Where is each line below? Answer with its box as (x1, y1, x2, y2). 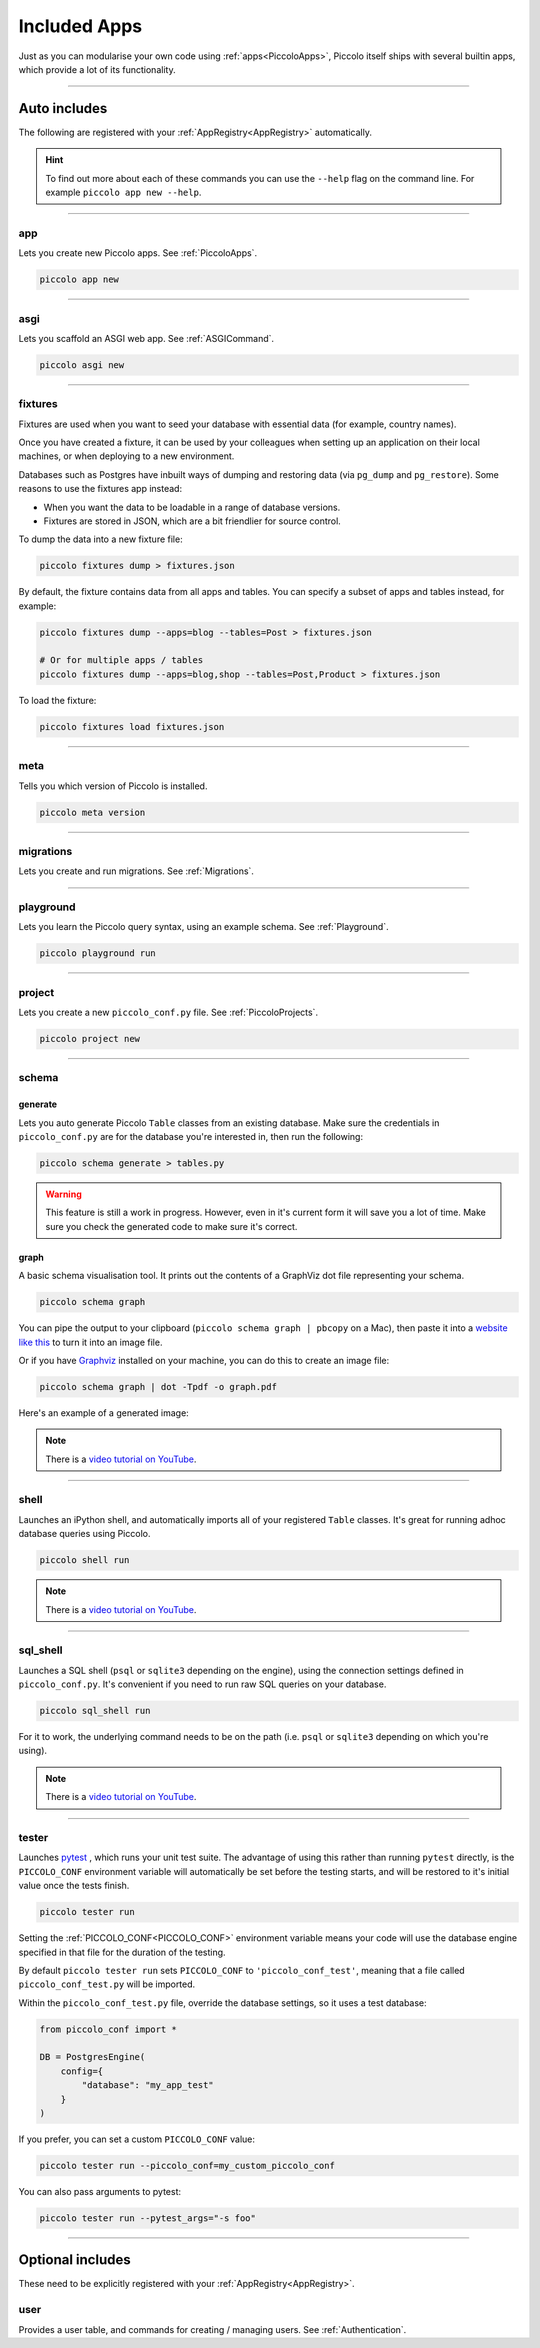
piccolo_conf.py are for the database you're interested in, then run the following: (18, 1131, 364, 1143)
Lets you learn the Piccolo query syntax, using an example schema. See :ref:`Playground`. (18, 921, 389, 933)
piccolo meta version (39, 806, 146, 818)
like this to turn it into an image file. (18, 1336, 163, 1348)
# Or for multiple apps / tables (39, 655, 204, 666)
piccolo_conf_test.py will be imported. (18, 1978, 196, 1990)
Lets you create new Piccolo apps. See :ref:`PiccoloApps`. (18, 247, 258, 259)
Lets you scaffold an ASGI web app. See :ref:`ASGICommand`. (18, 332, 275, 344)
